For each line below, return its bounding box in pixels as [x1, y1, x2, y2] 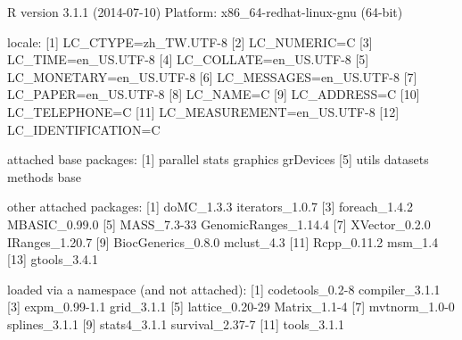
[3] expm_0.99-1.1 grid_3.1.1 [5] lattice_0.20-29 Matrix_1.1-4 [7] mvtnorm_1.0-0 [7, 297, 455, 316]
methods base [7, 167, 81, 186]
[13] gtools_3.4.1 [7, 250, 98, 269]
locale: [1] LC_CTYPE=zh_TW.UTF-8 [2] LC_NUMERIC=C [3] [7, 32, 373, 51]
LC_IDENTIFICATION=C [7, 120, 161, 138]
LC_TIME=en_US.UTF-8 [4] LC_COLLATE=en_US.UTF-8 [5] [7, 50, 369, 69]
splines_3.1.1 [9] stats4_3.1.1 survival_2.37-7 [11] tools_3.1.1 [7, 314, 345, 333]
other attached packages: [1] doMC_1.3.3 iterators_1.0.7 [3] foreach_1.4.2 [7, 197, 413, 216]
